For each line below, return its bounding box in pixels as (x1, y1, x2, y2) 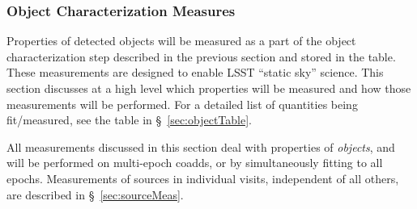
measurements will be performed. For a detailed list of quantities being (6, 95, 358, 112)
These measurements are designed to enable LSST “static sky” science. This (6, 64, 384, 81)
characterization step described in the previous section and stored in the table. (6, 48, 396, 65)
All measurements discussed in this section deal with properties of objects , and (6, 138, 395, 155)
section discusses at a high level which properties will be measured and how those (6, 80, 411, 96)
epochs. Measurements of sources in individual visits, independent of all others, (6, 169, 399, 186)
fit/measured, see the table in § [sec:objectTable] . (6, 111, 252, 128)
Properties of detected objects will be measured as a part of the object (6, 32, 356, 49)
